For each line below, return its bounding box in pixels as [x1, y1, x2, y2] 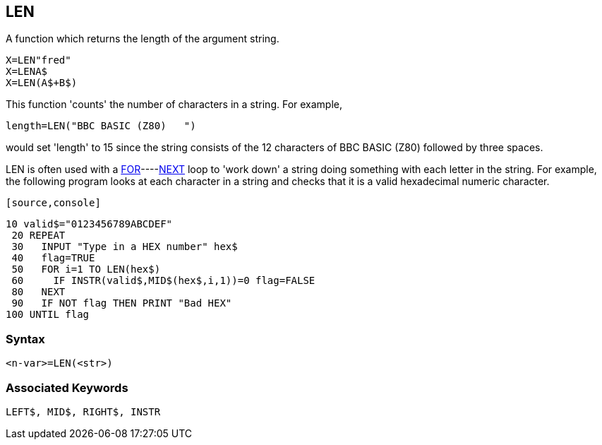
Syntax [6, 331, 45, 346]
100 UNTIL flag [6, 309, 90, 321]
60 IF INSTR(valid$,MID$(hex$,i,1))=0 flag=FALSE [11, 275, 315, 287]
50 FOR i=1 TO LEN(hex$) [11, 263, 161, 275]
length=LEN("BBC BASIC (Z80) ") [6, 120, 196, 132]
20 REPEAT [11, 230, 66, 242]
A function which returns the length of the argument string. [6, 32, 279, 45]
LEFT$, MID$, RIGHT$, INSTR [6, 405, 161, 417]
